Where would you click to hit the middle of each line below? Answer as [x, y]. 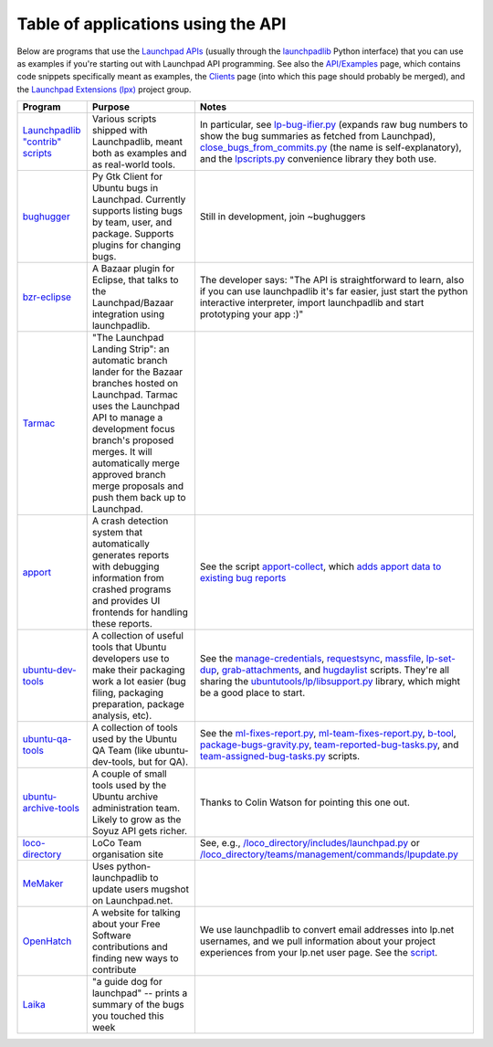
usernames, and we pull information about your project [318, 941]
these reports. [122, 624]
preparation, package [138, 704]
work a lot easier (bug [139, 682]
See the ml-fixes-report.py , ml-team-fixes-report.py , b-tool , [328, 734]
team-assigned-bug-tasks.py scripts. [280, 756]
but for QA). [163, 762]
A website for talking [136, 913]
